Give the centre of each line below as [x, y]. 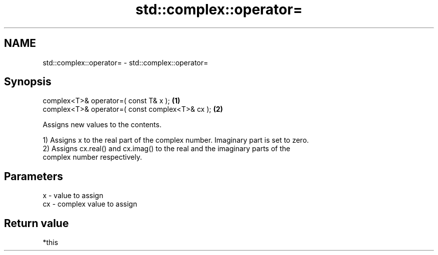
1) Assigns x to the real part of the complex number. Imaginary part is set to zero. [176, 140]
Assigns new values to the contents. [102, 125]
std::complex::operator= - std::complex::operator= [125, 62]
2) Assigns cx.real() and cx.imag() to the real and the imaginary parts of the [166, 149]
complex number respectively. [92, 157]
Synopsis [28, 82]
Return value [36, 223]
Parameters [33, 176]
